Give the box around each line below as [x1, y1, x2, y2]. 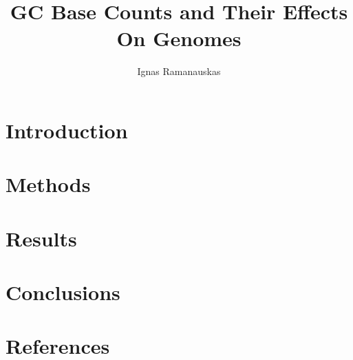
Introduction [6, 116, 128, 144]
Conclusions [6, 278, 120, 306]
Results [6, 224, 77, 252]
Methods [6, 170, 91, 198]
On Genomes [116, 24, 242, 52]
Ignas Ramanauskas [137, 64, 221, 78]
